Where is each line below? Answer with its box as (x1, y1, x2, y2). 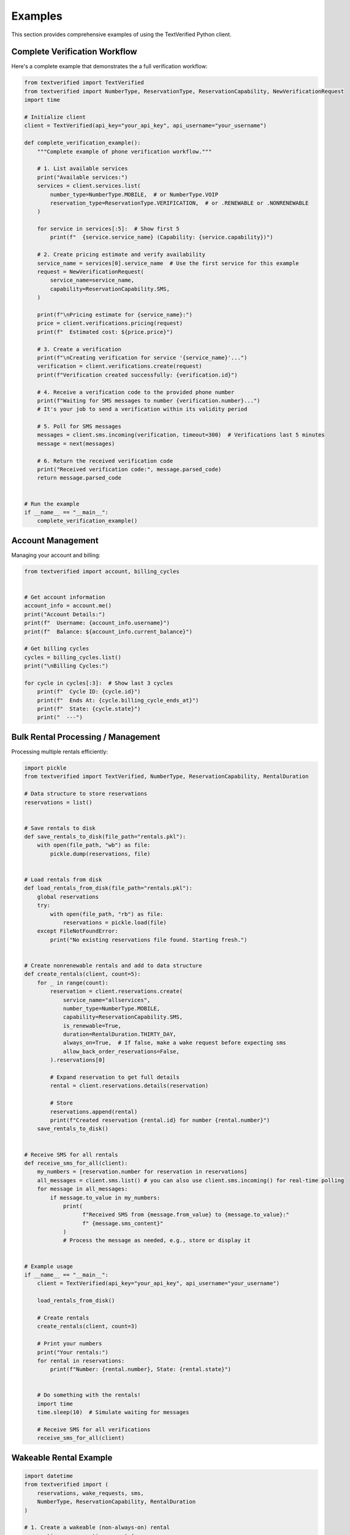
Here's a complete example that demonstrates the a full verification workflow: (11, 63, 208, 70)
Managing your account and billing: (11, 551, 101, 559)
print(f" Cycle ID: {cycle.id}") (37, 688, 141, 695)
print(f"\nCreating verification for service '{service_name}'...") (37, 354, 248, 361)
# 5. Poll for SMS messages (37, 423, 122, 430)
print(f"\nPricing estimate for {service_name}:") (37, 311, 192, 318)
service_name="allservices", (63, 997, 151, 1003)
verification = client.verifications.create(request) (37, 363, 202, 370)
